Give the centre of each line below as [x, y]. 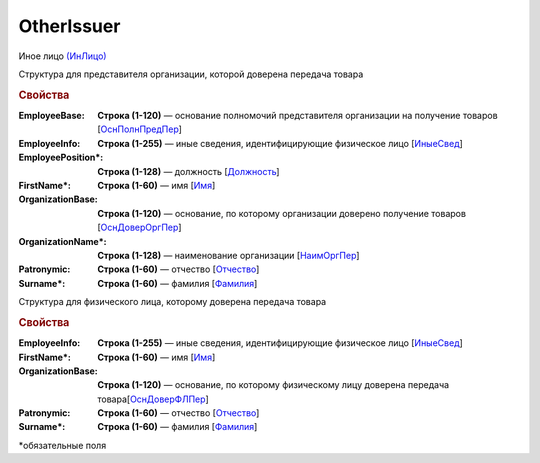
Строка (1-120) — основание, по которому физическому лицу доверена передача [273, 385]
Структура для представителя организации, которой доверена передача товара [191, 74]
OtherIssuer [69, 26]
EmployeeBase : [51, 115]
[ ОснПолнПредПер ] [139, 129]
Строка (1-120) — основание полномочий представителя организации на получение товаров [298, 115]
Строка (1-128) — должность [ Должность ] [188, 171]
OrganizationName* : [62, 241]
